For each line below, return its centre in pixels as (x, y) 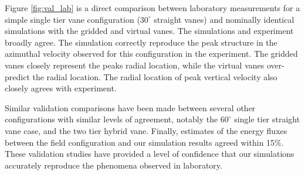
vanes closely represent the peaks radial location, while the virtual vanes (135, 65)
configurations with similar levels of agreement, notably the (111, 119)
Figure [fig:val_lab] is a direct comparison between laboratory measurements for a (152, 8)
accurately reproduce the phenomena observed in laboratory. (113, 165)
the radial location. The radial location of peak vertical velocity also (155, 76)
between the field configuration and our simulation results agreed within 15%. (144, 142)
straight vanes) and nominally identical (224, 19)
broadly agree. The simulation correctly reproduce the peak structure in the (141, 42)
